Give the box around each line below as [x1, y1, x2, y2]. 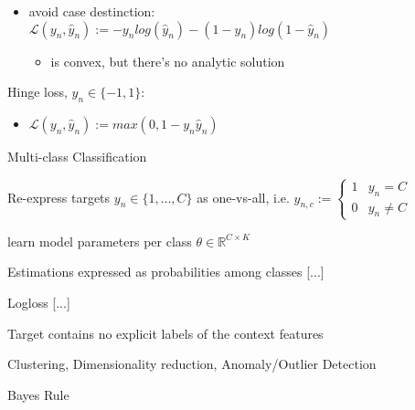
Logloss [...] [7, 292, 70, 311]
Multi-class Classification [7, 146, 147, 165]
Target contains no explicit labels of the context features [7, 323, 324, 342]
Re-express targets [7, 187, 111, 206]
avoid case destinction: [28, 2, 155, 20]
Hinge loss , [7, 82, 68, 101]
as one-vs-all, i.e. [197, 187, 290, 206]
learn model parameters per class [7, 231, 192, 250]
